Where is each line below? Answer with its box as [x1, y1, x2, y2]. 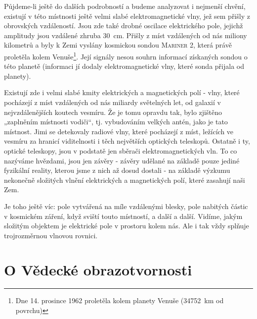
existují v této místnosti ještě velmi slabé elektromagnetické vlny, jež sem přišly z [4, 10, 250, 21]
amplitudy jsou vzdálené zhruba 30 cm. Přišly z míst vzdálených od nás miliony [4, 30, 247, 40]
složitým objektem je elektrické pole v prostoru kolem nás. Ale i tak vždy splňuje [4, 220, 249, 231]
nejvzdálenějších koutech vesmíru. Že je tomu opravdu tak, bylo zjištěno [4, 106, 222, 117]
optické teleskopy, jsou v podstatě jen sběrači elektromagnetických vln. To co [4, 145, 237, 156]
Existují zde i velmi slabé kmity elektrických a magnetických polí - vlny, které [4, 87, 240, 98]
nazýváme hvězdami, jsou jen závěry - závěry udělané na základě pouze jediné [4, 155, 240, 165]
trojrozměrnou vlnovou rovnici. [4, 230, 98, 240]
